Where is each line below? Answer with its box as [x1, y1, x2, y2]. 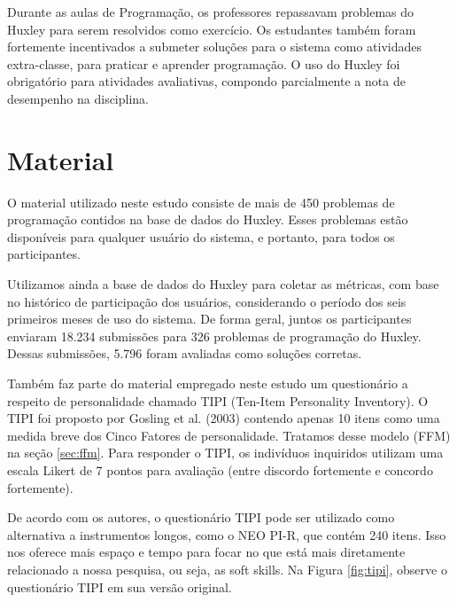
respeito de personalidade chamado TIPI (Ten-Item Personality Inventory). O [7, 391, 429, 410]
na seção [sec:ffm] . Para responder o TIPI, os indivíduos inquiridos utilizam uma [7, 443, 444, 462]
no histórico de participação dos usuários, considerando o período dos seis [7, 292, 407, 310]
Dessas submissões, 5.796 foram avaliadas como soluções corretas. [7, 344, 362, 363]
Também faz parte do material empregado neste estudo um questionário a [7, 374, 408, 393]
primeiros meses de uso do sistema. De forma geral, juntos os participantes [7, 309, 412, 328]
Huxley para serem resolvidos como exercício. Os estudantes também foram [7, 20, 416, 38]
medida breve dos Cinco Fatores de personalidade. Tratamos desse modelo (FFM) [7, 426, 451, 444]
